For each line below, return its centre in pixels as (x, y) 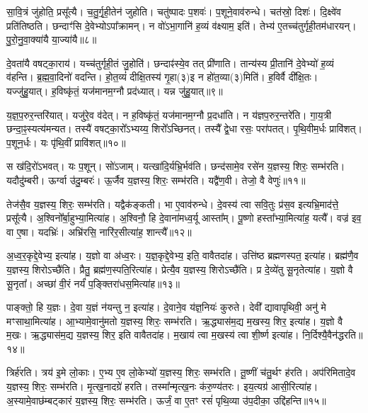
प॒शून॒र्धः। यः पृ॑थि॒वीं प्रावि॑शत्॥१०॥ (66, 142)
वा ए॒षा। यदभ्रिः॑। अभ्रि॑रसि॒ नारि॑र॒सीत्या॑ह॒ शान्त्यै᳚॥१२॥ (99, 231)
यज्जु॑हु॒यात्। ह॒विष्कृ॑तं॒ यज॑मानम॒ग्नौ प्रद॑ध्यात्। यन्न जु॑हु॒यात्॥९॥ (115, 90)
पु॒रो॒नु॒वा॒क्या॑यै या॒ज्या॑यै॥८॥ (52, 39)
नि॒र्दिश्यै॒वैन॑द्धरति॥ (333, 335)
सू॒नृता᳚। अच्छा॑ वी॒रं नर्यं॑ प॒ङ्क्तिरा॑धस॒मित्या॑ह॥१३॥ (93, 283)
